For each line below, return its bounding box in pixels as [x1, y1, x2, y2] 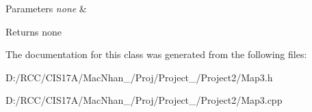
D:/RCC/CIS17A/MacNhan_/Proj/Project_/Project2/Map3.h [5, 70, 273, 84]
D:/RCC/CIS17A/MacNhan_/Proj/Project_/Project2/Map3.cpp [5, 93, 283, 107]
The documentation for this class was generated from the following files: [5, 47, 307, 61]
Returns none [5, 24, 62, 38]
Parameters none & [5, 1, 87, 15]
